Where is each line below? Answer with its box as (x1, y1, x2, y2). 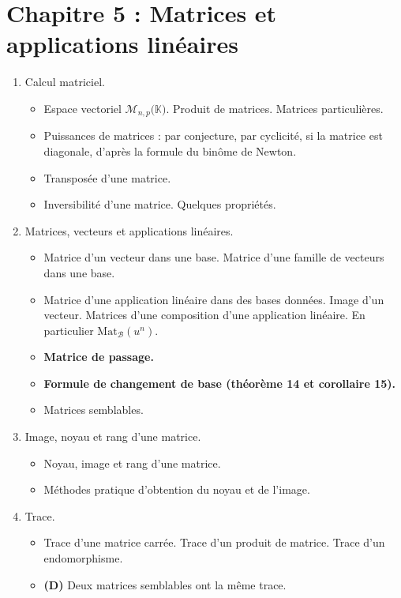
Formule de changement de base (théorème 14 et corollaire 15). (43, 374, 396, 391)
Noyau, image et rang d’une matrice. (43, 454, 221, 471)
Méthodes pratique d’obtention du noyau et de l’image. (43, 481, 310, 498)
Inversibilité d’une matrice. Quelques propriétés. (43, 196, 276, 212)
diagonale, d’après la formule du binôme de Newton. (43, 142, 297, 159)
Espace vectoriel (43, 100, 122, 116)
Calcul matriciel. (24, 73, 105, 90)
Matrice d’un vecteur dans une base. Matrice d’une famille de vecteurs (43, 249, 384, 265)
